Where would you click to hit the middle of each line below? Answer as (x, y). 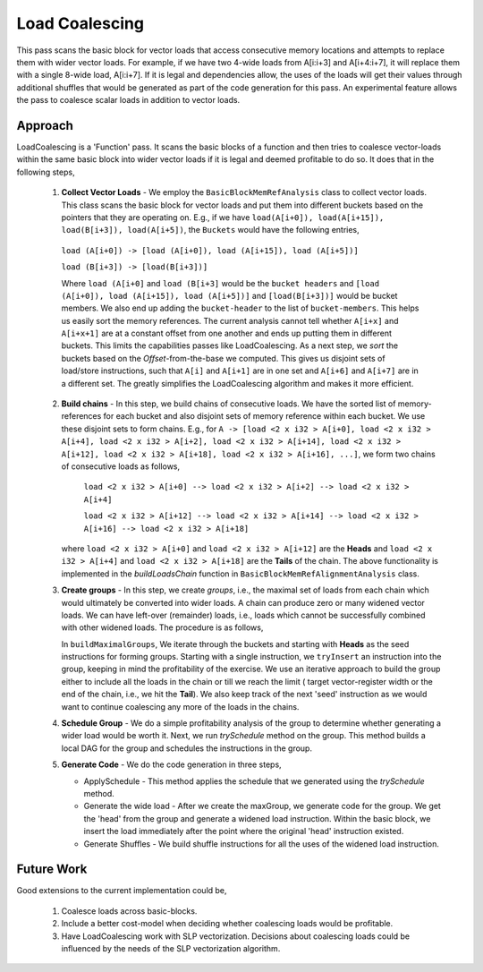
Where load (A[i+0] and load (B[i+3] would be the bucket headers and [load (220, 283)
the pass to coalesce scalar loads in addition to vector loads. (128, 100)
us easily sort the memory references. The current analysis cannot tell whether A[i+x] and (230, 320)
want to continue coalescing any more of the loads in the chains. (180, 706)
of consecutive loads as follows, (121, 466)
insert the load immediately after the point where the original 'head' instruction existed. (244, 831)
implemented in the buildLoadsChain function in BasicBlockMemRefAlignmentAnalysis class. (241, 574)
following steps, (46, 172)
